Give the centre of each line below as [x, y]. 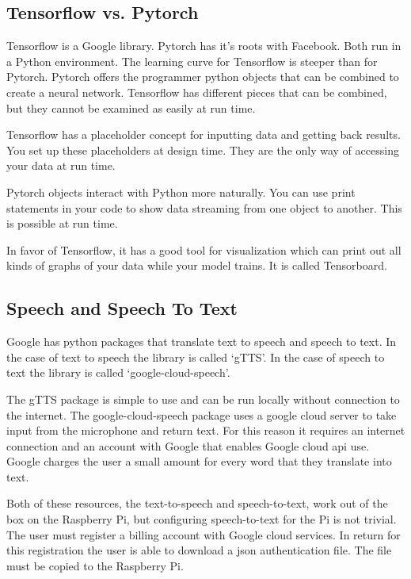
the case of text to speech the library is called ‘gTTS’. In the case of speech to [196, 357]
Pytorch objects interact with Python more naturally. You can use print [181, 192]
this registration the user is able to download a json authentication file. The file [199, 550]
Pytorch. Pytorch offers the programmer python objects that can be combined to [203, 77]
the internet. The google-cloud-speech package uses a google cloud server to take [202, 414]
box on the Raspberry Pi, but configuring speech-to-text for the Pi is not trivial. [202, 519]
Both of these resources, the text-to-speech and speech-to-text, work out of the [197, 503]
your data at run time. [61, 165]
